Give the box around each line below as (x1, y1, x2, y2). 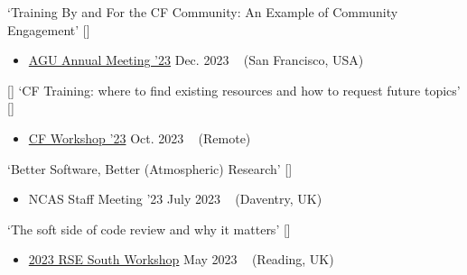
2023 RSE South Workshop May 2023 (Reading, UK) (28, 250, 334, 269)
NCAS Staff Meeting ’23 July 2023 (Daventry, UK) (28, 189, 322, 208)
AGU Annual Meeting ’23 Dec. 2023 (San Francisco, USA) (28, 50, 364, 69)
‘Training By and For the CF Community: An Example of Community (7, 3, 398, 21)
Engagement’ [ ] (7, 20, 90, 39)
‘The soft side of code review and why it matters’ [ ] (7, 219, 291, 238)
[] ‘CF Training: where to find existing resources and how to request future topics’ (7, 80, 461, 99)
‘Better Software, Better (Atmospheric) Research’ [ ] (7, 159, 293, 178)
